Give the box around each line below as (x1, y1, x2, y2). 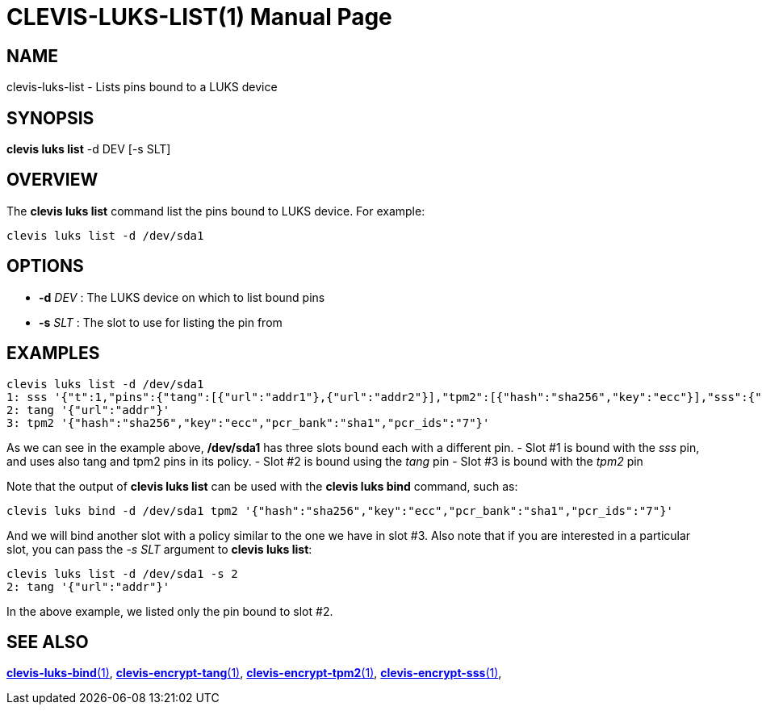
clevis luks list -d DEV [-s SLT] (6, 142, 171, 157)
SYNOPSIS (6, 107, 94, 128)
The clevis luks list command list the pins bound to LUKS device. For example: (6, 203, 425, 218)
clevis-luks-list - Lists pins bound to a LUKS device (6, 80, 278, 94)
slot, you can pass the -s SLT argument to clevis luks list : (6, 542, 312, 556)
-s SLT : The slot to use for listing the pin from (39, 315, 283, 329)
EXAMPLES (6, 343, 100, 364)
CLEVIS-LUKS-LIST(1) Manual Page (6, 3, 392, 31)
